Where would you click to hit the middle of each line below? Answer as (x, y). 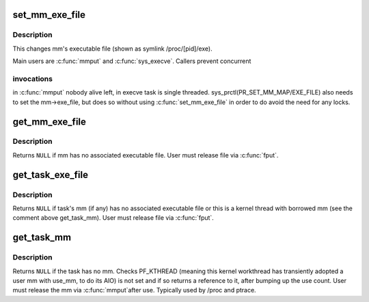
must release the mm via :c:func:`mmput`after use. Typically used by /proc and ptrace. (134, 290)
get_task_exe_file (51, 175)
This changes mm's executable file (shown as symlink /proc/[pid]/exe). (112, 49)
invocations (32, 79)
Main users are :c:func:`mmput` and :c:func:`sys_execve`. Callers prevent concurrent (132, 61)
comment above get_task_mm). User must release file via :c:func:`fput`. (113, 218)
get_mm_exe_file (50, 122)
